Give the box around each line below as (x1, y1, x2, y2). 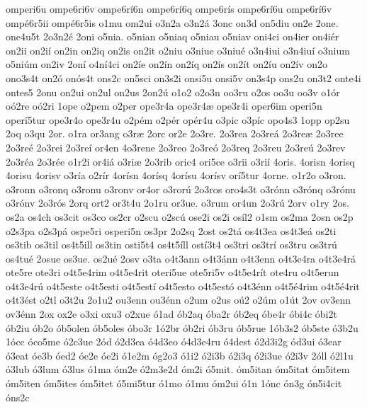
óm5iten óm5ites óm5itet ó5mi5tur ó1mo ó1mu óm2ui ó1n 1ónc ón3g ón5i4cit (6, 376, 342, 391)
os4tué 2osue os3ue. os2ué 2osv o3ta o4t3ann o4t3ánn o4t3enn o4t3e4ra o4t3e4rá (6, 251, 356, 265)
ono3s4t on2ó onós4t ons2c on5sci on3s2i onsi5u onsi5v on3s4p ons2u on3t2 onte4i (6, 70, 361, 85)
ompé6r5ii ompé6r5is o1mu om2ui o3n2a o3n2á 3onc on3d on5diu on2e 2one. (6, 15, 339, 30)
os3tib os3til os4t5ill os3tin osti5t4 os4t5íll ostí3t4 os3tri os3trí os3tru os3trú (6, 237, 337, 252)
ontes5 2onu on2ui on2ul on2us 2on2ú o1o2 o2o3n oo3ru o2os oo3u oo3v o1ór (6, 84, 340, 99)
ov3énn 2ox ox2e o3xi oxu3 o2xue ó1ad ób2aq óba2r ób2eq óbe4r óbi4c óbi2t (6, 306, 337, 321)
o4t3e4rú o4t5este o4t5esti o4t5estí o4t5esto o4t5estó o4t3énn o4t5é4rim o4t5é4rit (6, 278, 360, 293)
